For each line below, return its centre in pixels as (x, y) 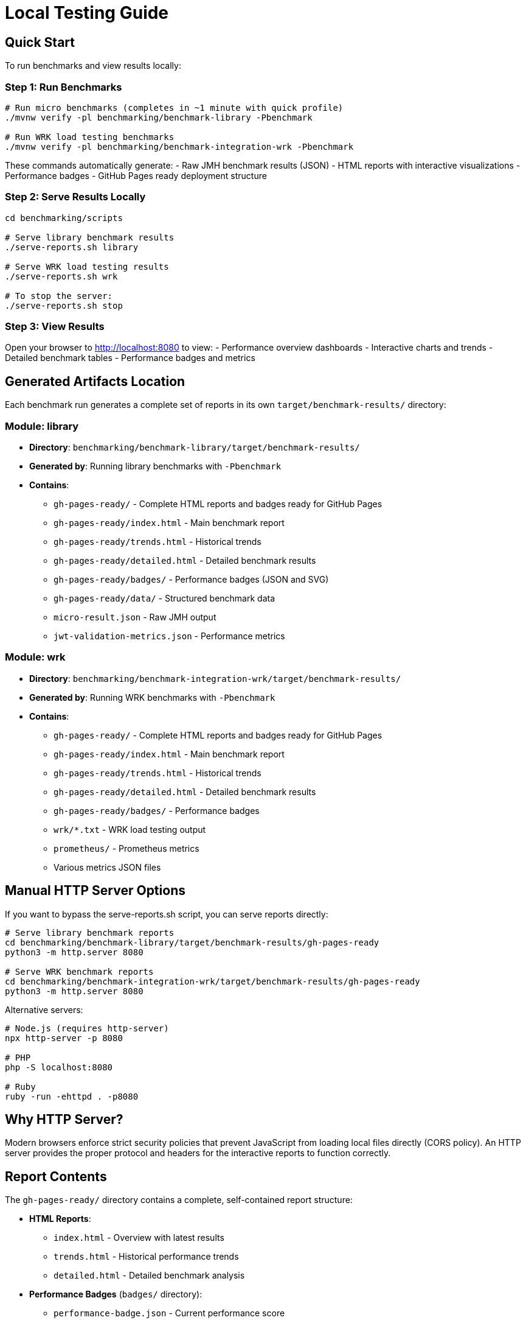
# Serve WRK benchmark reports (79, 971)
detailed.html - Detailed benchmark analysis (149, 1276)
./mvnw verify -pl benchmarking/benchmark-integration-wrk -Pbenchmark (179, 146)
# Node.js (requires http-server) (87, 1028)
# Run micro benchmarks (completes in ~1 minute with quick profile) (174, 107)
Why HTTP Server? (64, 1120)
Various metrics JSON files (107, 867)
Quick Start (40, 42)
